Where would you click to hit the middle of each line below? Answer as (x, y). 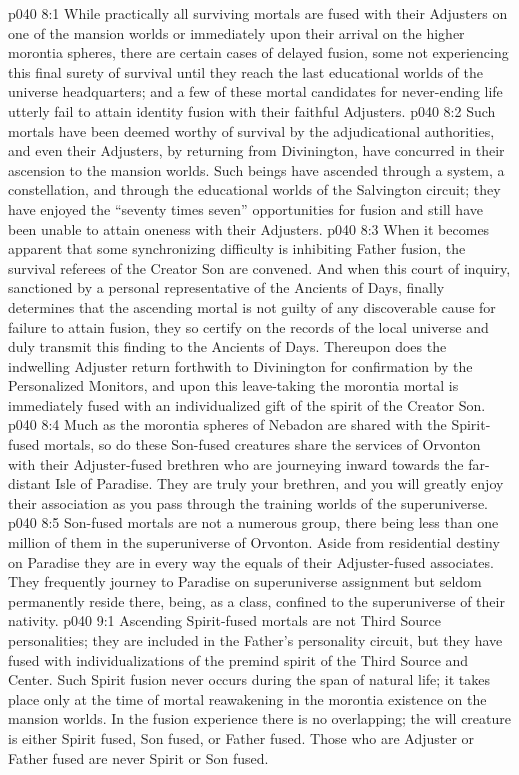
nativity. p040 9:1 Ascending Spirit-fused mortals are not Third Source (224, 620)
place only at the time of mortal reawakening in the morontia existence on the (247, 698)
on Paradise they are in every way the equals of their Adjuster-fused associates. (251, 561)
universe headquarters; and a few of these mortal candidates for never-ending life (255, 91)
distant (29, 483)
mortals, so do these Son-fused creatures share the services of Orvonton (262, 444)
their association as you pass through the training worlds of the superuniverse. (248, 502)
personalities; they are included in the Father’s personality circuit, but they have (255, 640)
